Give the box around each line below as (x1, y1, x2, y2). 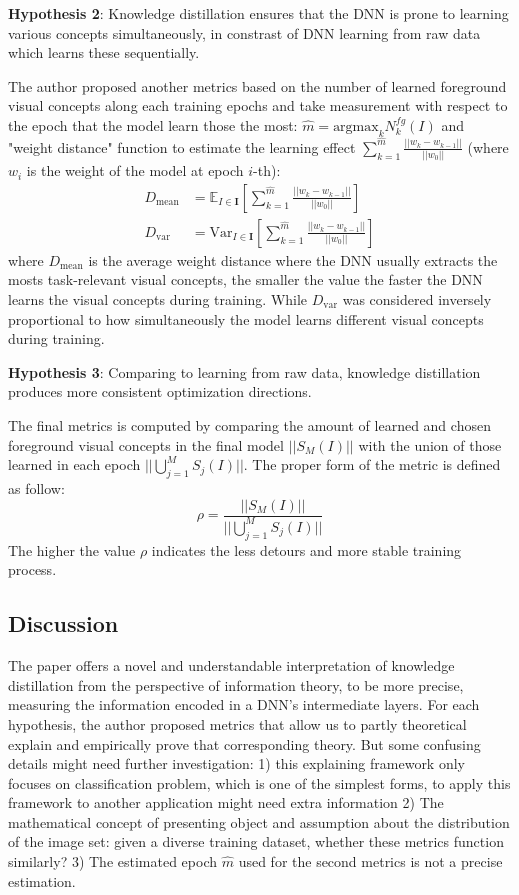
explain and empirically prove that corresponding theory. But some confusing (8, 733, 481, 754)
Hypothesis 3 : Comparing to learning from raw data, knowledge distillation (8, 361, 481, 382)
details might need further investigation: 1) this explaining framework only (8, 753, 465, 774)
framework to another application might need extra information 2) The (8, 792, 444, 813)
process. (8, 559, 57, 580)
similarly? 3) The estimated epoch (8, 851, 218, 872)
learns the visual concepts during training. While (8, 288, 308, 309)
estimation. (8, 870, 76, 891)
